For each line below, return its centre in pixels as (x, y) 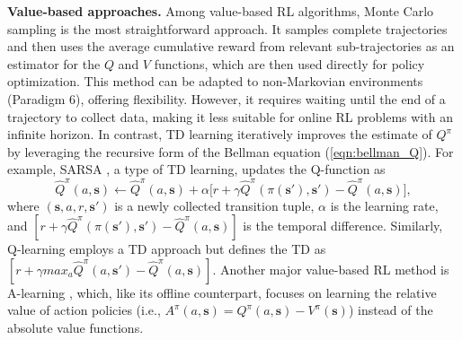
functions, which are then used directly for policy (289, 63)
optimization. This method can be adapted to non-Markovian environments (215, 81)
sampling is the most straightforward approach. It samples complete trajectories (227, 28)
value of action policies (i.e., (84, 310)
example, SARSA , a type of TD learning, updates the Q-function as (196, 169)
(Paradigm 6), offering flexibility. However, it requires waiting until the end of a (227, 98)
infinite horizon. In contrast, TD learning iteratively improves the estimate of (220, 134)
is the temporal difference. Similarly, (343, 226)
